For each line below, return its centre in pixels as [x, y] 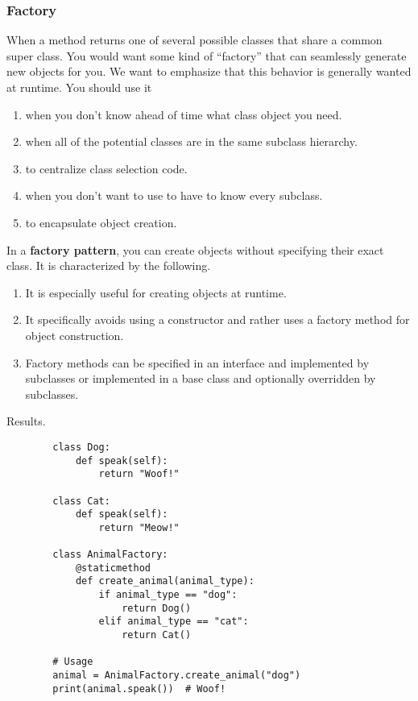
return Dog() [157, 608]
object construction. [74, 335]
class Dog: [81, 447]
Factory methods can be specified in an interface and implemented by [197, 362]
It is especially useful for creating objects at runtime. [156, 292]
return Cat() [157, 635]
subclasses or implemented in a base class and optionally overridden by [201, 378]
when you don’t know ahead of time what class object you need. [184, 114]
